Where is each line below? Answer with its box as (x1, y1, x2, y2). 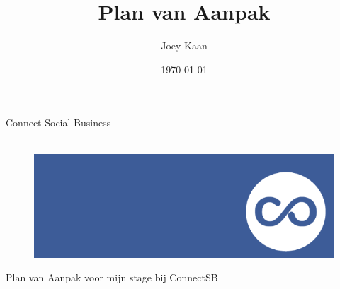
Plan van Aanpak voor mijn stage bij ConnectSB (6, 270, 218, 285)
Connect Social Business (6, 115, 111, 130)
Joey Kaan (161, 38, 208, 53)
